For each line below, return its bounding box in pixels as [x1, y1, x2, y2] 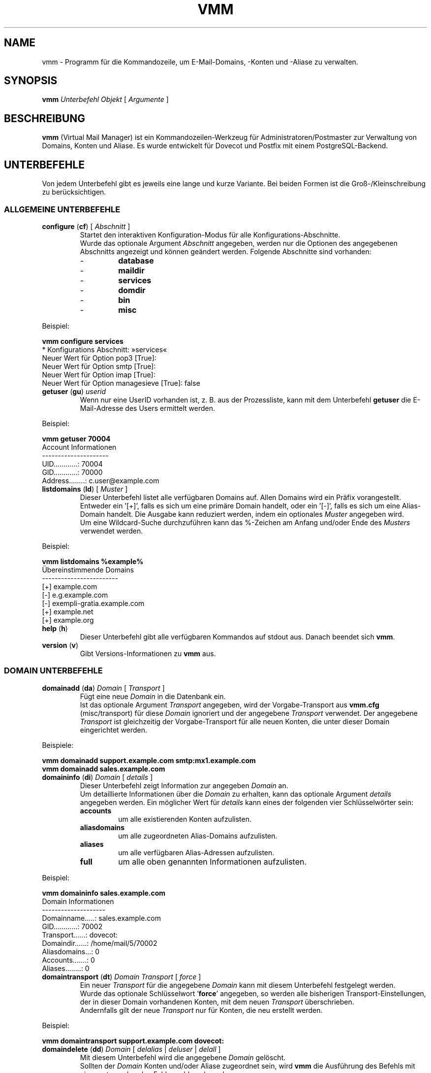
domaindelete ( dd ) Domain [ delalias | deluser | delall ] [42, 1044, 221, 1053]
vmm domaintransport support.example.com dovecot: [42, 1036, 224, 1045]
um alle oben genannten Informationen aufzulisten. [118, 856, 307, 867]
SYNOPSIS [4, 74, 58, 87]
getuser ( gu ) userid [42, 387, 106, 396]
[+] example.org [42, 615, 94, 624]
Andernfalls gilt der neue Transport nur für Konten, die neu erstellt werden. [80, 1006, 323, 1014]
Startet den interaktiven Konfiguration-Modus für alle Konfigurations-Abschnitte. [80, 230, 340, 239]
